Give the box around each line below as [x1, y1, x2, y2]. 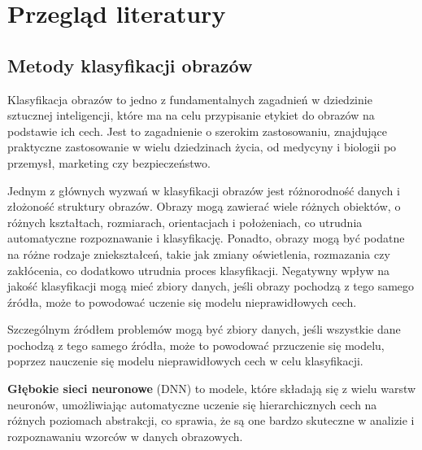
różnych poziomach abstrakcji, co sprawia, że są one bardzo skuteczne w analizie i [7, 412, 415, 429]
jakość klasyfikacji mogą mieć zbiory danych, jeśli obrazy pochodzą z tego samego [7, 277, 415, 295]
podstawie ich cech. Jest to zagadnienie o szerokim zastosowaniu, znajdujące [7, 122, 387, 139]
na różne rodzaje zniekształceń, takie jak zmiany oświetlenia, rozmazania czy [7, 245, 390, 262]
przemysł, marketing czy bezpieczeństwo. [7, 154, 211, 171]
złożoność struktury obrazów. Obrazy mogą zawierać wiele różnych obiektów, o [7, 198, 401, 215]
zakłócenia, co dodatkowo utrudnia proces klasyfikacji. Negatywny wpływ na [7, 261, 390, 278]
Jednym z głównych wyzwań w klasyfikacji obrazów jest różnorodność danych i [7, 181, 400, 199]
